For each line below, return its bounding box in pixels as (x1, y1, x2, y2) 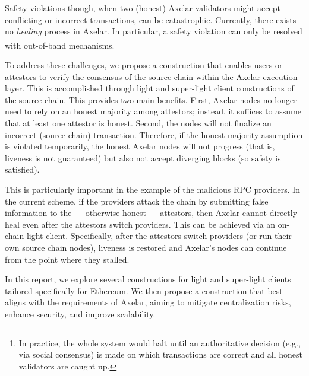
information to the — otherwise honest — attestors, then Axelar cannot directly (5, 206, 298, 219)
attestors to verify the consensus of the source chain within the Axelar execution (5, 70, 298, 82)
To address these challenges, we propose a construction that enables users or (5, 59, 283, 71)
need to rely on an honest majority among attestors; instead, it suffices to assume (5, 105, 301, 117)
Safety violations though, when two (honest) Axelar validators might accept (5, 2, 280, 14)
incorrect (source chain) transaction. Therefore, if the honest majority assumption (5, 128, 303, 141)
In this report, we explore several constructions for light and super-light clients (5, 273, 291, 285)
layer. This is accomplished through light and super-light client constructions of (5, 82, 294, 94)
